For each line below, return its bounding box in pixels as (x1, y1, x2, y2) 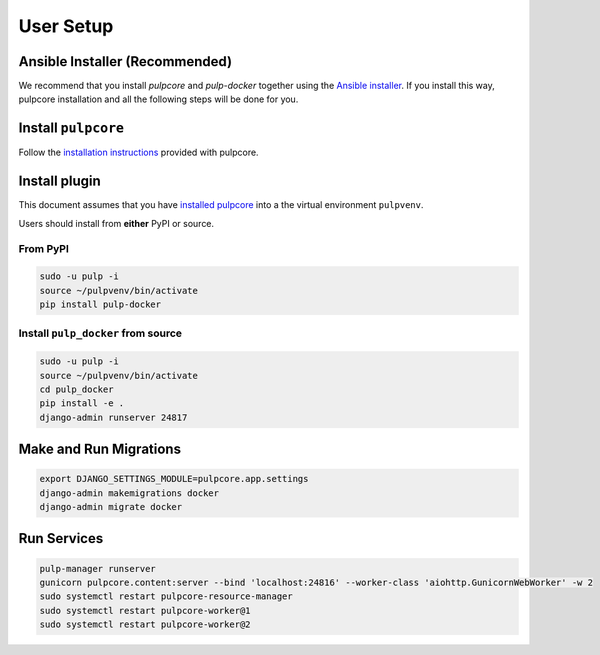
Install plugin (18, 173, 102, 190)
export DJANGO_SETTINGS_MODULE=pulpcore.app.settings (39, 473, 309, 485)
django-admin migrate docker (39, 501, 183, 513)
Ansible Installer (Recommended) (18, 53, 233, 70)
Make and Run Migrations (18, 441, 182, 458)
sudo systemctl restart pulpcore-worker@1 (39, 605, 251, 616)
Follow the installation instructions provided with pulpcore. (18, 146, 259, 159)
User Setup (18, 15, 114, 37)
